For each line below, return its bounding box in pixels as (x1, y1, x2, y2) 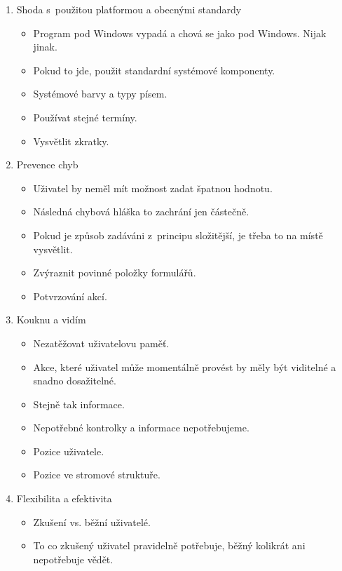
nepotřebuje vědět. (33, 551, 114, 566)
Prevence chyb (16, 157, 78, 172)
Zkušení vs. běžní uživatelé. (33, 514, 151, 529)
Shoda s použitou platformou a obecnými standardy (16, 2, 242, 16)
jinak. (33, 39, 57, 54)
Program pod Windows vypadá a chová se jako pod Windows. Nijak (33, 25, 327, 40)
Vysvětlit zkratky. (33, 133, 109, 148)
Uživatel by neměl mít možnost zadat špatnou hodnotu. (33, 180, 273, 195)
